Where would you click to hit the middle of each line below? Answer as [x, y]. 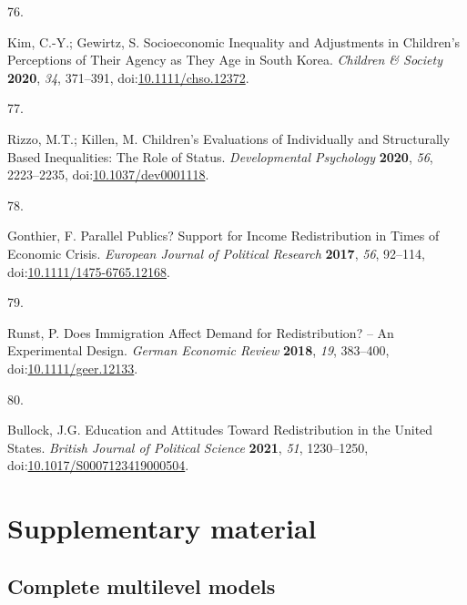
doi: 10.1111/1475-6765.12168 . [89, 271]
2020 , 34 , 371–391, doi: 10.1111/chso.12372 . [128, 77]
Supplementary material [162, 528]
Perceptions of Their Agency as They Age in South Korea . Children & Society [225, 60]
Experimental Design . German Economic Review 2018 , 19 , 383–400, [198, 350]
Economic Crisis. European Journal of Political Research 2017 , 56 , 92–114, [216, 253]
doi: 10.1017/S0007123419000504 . [98, 465]
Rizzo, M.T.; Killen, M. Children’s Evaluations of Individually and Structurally [229, 138]
